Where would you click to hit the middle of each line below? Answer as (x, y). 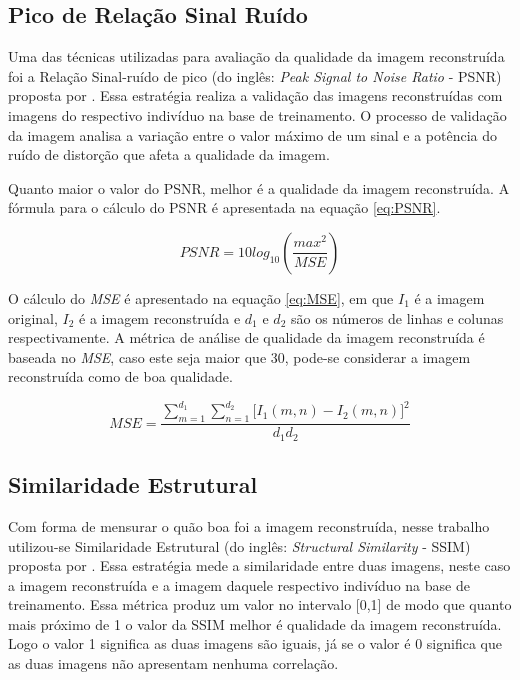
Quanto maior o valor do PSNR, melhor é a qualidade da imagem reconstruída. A (259, 187)
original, (33, 317)
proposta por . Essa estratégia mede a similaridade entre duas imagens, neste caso (259, 565)
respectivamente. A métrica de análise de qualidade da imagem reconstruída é (246, 337)
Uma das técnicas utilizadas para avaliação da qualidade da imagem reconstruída (256, 56)
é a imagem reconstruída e (160, 317)
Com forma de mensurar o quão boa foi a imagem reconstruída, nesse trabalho (249, 525)
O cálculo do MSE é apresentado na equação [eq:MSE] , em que (201, 297)
